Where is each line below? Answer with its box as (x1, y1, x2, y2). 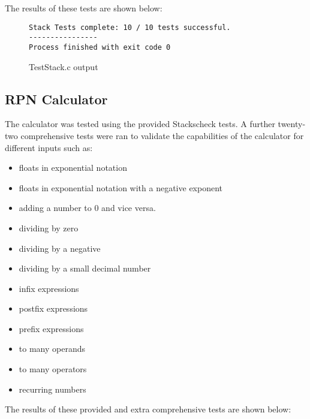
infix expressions (19, 282, 79, 294)
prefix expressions (19, 322, 84, 334)
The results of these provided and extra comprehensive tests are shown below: (5, 403, 291, 415)
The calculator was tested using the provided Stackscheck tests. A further (5, 117, 275, 130)
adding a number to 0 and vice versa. (19, 201, 156, 214)
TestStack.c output (29, 60, 98, 73)
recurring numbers (19, 382, 86, 395)
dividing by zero (19, 221, 79, 234)
